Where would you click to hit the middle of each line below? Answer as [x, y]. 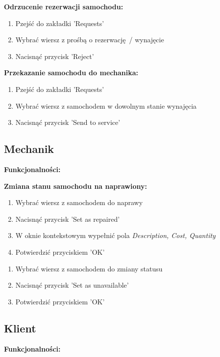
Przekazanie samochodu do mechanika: [71, 73]
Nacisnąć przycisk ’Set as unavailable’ [72, 285]
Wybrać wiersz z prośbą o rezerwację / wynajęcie [90, 40]
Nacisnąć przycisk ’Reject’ [55, 56]
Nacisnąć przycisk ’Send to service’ [68, 122]
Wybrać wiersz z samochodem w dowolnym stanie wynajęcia [106, 105]
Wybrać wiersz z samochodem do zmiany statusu [89, 268]
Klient [20, 328]
